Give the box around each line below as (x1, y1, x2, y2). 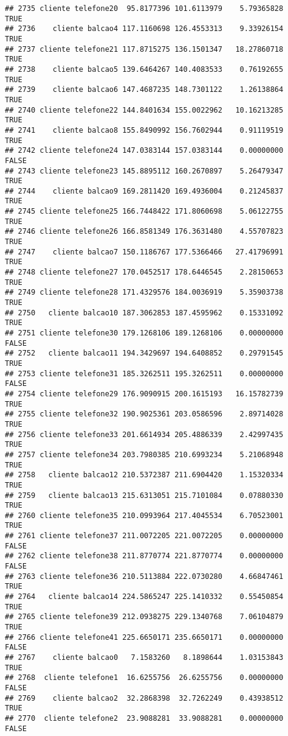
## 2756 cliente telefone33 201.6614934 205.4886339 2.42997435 (5, 430, 284, 439)
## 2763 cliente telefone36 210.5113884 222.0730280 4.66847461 (5, 572, 284, 581)
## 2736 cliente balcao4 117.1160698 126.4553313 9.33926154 (5, 24, 284, 33)
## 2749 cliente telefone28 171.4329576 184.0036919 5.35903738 (5, 288, 284, 297)
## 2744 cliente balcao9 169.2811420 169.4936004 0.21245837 (5, 186, 284, 195)
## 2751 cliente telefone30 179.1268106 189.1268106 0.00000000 (5, 329, 284, 337)
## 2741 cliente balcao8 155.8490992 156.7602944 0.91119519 (5, 125, 284, 135)
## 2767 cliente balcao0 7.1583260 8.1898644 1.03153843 (5, 653, 284, 662)
